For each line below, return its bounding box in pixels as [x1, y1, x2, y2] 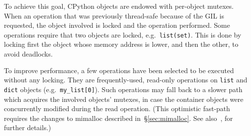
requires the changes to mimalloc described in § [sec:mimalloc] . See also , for [4, 113, 233, 123]
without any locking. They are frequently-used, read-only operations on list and [4, 75, 248, 85]
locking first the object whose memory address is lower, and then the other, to [4, 39, 238, 49]
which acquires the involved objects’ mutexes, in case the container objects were [4, 94, 244, 104]
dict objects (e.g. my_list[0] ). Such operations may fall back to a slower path [4, 84, 243, 94]
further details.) [4, 122, 51, 133]
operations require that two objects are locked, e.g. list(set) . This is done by [4, 29, 241, 39]
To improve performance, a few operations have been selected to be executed [4, 65, 234, 75]
